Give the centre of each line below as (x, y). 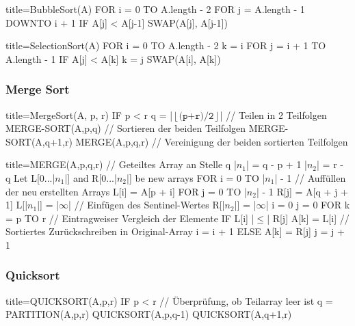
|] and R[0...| (91, 177)
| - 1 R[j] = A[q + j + (302, 191)
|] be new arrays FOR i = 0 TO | (196, 177)
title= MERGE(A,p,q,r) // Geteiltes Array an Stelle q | (121, 164)
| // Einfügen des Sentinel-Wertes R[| (147, 205)
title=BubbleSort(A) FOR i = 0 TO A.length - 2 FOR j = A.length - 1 (155, 9)
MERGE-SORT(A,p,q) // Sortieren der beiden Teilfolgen (126, 128)
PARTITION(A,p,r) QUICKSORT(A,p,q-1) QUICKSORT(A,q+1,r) (149, 314)
